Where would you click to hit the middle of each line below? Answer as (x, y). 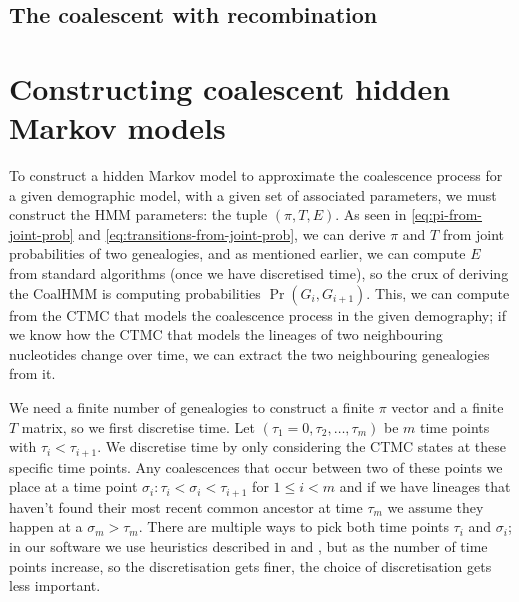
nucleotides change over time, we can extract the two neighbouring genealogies (249, 353)
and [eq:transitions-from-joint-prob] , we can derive (232, 233)
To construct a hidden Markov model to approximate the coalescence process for (256, 175)
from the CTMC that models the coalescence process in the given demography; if (257, 314)
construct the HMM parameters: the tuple (138, 214)
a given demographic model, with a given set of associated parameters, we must (253, 194)
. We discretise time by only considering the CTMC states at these (301, 446)
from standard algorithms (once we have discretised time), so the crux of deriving (259, 273)
